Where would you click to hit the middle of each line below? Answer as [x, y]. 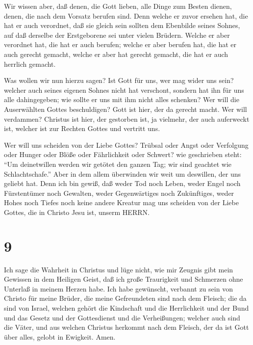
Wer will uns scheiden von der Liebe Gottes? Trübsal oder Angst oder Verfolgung [126, 145]
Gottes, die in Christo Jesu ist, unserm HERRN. [77, 212]
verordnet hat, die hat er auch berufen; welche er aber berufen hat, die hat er [120, 44]
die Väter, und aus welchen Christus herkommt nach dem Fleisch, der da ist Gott [126, 327]
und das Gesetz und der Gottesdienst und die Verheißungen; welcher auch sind [122, 317]
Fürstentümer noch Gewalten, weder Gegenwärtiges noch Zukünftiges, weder [119, 193]
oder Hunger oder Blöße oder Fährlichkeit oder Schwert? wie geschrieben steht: [123, 154]
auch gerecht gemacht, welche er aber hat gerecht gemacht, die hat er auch [116, 54]
